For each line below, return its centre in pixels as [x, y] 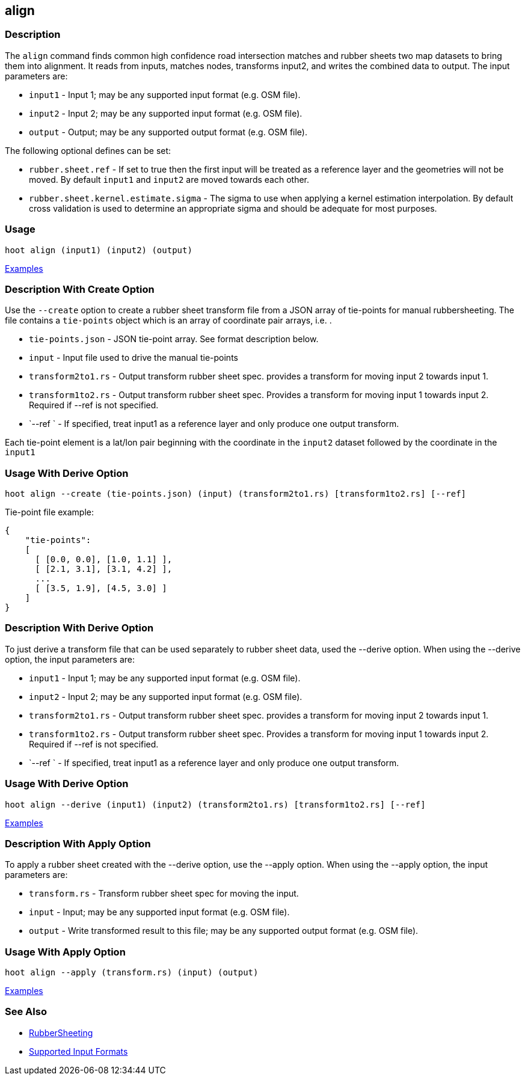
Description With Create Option [80, 289]
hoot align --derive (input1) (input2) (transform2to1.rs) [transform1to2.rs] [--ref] [215, 804]
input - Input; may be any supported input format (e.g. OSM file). [159, 912]
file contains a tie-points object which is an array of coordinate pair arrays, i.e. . [168, 321]
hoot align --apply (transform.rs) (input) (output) [132, 973]
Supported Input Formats [78, 1051]
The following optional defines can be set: [88, 150]
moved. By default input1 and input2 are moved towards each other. [169, 179]
